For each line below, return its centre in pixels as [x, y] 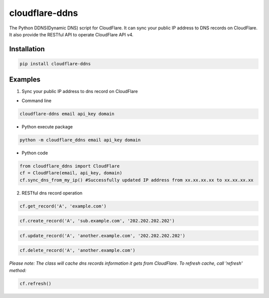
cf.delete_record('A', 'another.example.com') [77, 250]
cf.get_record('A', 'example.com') [63, 206]
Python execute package [47, 126]
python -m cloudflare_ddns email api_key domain [80, 140]
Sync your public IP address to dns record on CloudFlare [80, 92]
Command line [37, 100]
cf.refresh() [36, 283]
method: [18, 270]
